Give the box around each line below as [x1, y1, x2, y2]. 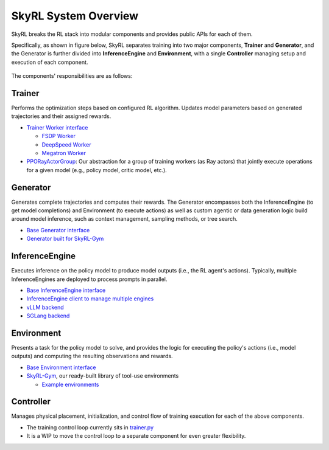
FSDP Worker [41, 133, 76, 140]
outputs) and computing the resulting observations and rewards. [11, 353, 173, 360]
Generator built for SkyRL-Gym [26, 235, 104, 243]
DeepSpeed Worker [41, 140, 91, 148]
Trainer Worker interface [26, 123, 88, 131]
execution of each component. [11, 58, 88, 66]
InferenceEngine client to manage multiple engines [26, 295, 154, 302]
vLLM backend [26, 303, 64, 311]
